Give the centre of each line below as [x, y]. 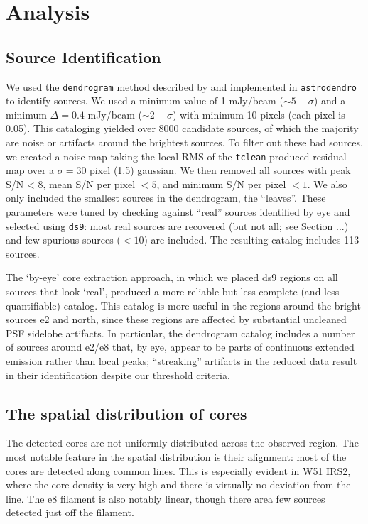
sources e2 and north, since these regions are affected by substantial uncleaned [176, 319]
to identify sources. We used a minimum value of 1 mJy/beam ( [145, 100]
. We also [327, 184]
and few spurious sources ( [63, 240]
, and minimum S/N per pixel [221, 184]
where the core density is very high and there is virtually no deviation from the [178, 485]
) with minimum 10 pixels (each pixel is [259, 114]
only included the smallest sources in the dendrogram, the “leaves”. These [166, 198]
